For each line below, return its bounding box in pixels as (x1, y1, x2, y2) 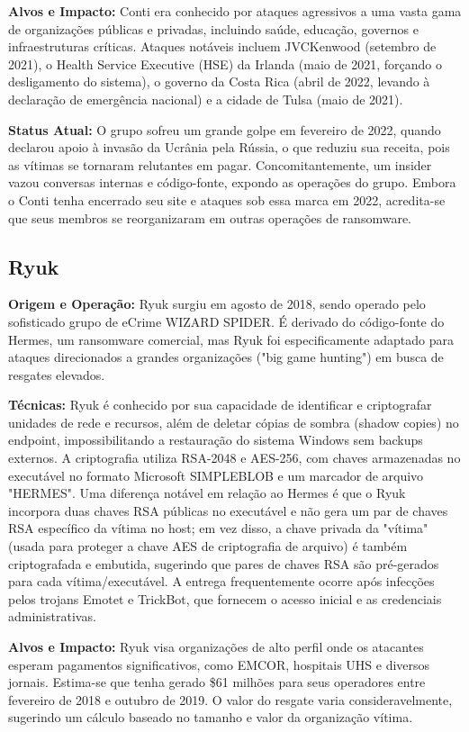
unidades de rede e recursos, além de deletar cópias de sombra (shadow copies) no (8, 412, 459, 431)
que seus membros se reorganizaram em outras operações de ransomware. (8, 208, 411, 227)
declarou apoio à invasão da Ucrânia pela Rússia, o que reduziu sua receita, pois (8, 138, 450, 157)
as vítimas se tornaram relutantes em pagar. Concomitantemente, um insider (8, 155, 432, 174)
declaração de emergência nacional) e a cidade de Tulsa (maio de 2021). (8, 89, 403, 108)
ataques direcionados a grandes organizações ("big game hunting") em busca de (8, 348, 444, 366)
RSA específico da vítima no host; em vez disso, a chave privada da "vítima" (8, 519, 428, 538)
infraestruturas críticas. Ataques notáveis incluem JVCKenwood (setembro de (8, 37, 437, 56)
